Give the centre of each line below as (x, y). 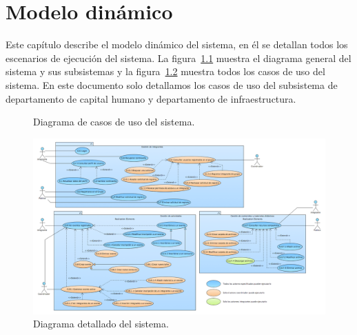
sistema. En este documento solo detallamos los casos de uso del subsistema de (172, 84)
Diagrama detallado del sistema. (101, 324)
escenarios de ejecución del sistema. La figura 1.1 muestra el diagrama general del (178, 58)
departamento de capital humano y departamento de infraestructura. (151, 98)
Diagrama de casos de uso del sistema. (114, 122)
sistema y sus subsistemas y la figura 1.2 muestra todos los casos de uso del (165, 71)
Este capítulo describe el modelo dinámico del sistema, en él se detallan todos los (177, 44)
